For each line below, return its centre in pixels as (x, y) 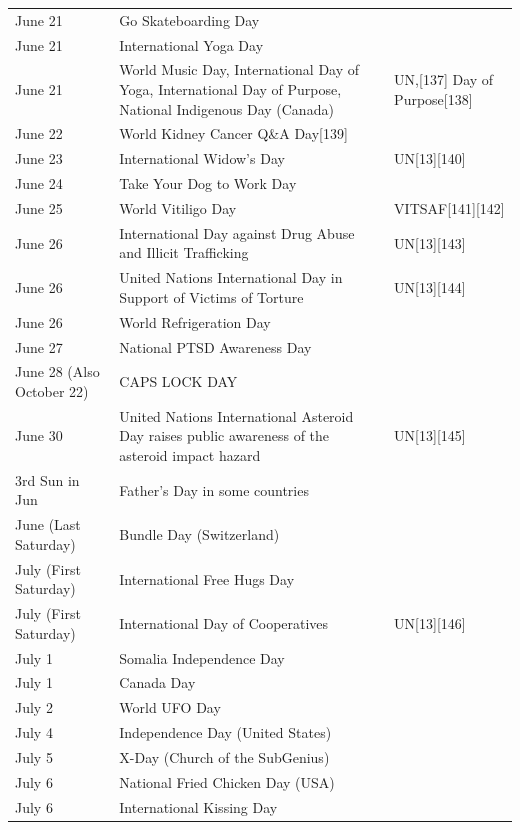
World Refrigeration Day (195, 321)
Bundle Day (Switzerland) (199, 534)
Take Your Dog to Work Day (208, 183)
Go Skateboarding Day (189, 19)
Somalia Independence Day (202, 657)
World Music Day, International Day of (239, 69)
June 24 (39, 183)
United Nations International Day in (231, 277)
